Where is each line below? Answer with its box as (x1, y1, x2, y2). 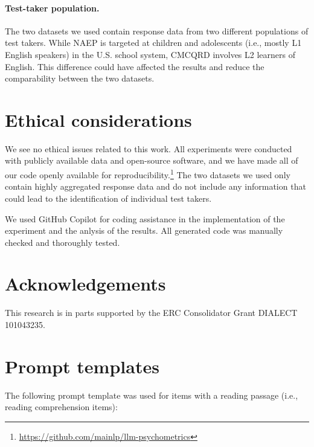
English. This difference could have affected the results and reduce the (5, 60, 264, 72)
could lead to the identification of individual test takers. (5, 191, 212, 204)
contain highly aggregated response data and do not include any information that (5, 180, 306, 193)
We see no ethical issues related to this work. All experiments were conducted (5, 142, 292, 155)
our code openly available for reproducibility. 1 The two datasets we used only (5, 167, 290, 181)
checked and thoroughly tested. (5, 236, 120, 248)
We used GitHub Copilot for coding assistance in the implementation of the (5, 212, 285, 225)
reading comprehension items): (5, 400, 118, 413)
